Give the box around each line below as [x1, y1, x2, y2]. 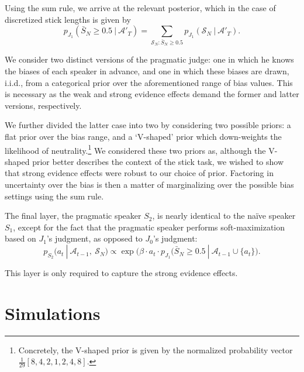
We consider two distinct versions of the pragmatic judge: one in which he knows [5, 53, 294, 66]
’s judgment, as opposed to [46, 232, 143, 244]
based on [5, 232, 36, 244]
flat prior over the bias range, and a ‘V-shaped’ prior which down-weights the [5, 130, 282, 143]
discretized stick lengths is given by [5, 13, 131, 25]
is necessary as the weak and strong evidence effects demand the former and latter [5, 88, 299, 100]
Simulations [5, 301, 101, 325]
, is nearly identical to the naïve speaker [152, 209, 296, 222]
